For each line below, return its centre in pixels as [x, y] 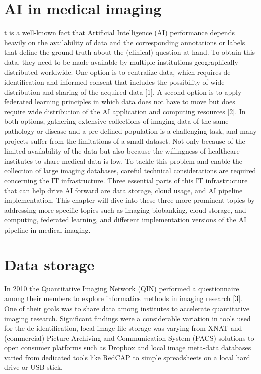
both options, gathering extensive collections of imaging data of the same [116, 121]
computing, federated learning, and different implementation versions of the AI [125, 220]
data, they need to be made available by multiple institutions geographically [121, 62]
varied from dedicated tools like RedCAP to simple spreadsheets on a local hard [127, 357]
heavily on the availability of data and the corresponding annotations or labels [125, 42]
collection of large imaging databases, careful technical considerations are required [130, 170]
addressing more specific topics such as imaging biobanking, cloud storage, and [125, 210]
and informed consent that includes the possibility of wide [136, 82]
